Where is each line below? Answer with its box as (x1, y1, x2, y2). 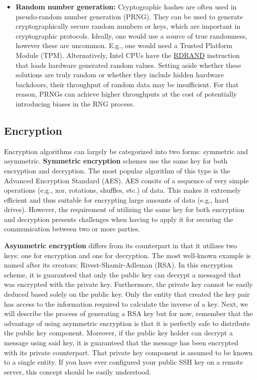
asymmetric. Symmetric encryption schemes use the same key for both (4, 156, 228, 166)
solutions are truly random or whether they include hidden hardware (15, 69, 224, 80)
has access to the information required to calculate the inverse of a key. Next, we (4, 298, 248, 309)
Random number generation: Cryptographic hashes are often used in (15, 1, 237, 11)
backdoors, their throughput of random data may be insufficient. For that (15, 79, 239, 89)
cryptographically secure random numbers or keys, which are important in (15, 21, 241, 31)
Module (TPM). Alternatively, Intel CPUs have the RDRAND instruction (15, 50, 240, 60)
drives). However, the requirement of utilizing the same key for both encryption (4, 204, 245, 215)
